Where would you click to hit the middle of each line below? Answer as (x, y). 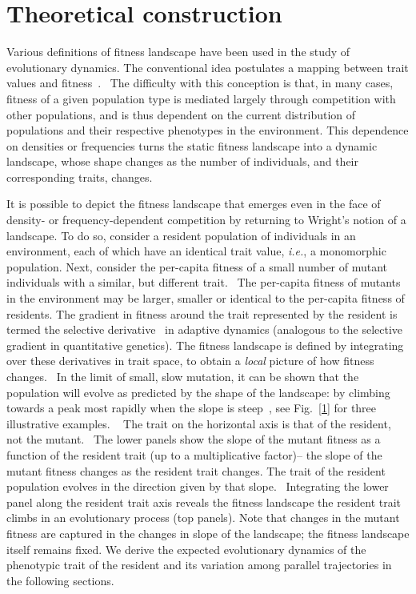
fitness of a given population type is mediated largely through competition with (201, 98)
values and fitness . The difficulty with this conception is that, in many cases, (200, 83)
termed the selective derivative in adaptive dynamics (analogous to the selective (205, 329)
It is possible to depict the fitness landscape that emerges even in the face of (194, 204)
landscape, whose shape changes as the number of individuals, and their (183, 161)
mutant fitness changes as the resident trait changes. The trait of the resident (196, 470)
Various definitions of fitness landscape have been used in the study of (178, 52)
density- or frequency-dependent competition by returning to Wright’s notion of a (206, 220)
